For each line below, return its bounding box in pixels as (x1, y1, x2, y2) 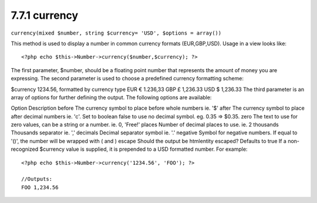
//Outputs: (21, 176, 53, 182)
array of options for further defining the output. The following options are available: (11, 94, 212, 101)
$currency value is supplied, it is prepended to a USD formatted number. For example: (39, 146, 248, 153)
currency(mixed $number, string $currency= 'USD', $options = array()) (11, 29, 222, 36)
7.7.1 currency (11, 9, 79, 22)
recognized (11, 146, 39, 153)
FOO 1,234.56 (21, 184, 59, 191)
